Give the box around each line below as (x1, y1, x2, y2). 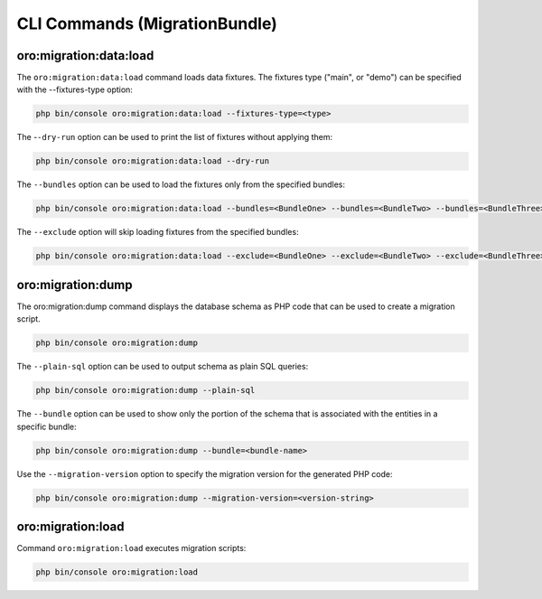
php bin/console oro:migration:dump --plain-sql (35, 385, 256, 396)
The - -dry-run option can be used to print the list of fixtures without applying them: (16, 132, 333, 143)
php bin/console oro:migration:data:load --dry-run (35, 156, 270, 166)
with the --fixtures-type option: (16, 84, 133, 95)
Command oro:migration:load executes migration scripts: (16, 543, 247, 554)
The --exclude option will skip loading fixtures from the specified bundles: (16, 227, 299, 238)
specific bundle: (16, 421, 77, 432)
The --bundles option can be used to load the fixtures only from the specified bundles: (16, 179, 346, 190)
